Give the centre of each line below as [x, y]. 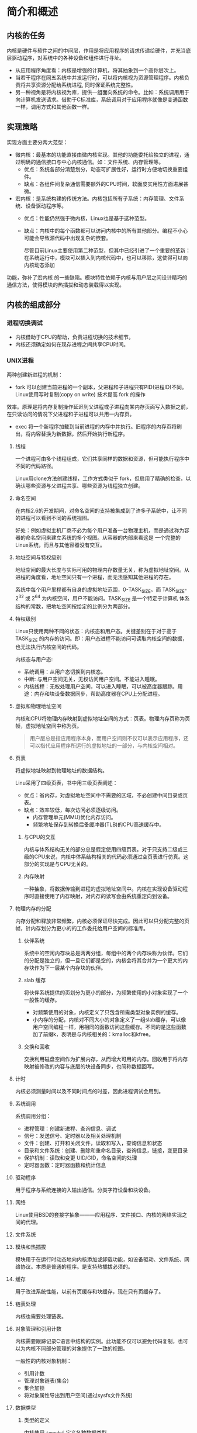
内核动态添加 [39, 265]
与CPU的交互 [40, 837]
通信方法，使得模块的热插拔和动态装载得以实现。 [65, 285]
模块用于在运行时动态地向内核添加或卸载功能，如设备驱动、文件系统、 [100, 1259]
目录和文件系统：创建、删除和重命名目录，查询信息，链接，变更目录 [106, 1150]
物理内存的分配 [33, 908]
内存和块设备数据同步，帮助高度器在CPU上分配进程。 [98, 693]
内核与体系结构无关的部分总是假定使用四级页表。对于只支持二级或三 [106, 849]
